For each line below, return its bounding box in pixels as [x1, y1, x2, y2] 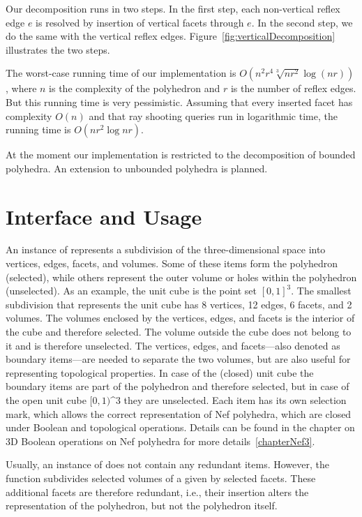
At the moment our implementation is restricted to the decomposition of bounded [6, 147, 356, 162]
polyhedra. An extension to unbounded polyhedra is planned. [6, 160, 268, 175]
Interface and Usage [6, 202, 202, 230]
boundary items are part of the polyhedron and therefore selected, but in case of [6, 379, 349, 394]
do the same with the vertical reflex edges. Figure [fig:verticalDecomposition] [6, 29, 335, 43]
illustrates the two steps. [6, 42, 110, 57]
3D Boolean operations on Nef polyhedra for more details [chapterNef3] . [6, 433, 315, 448]
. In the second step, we [251, 15, 353, 29]
